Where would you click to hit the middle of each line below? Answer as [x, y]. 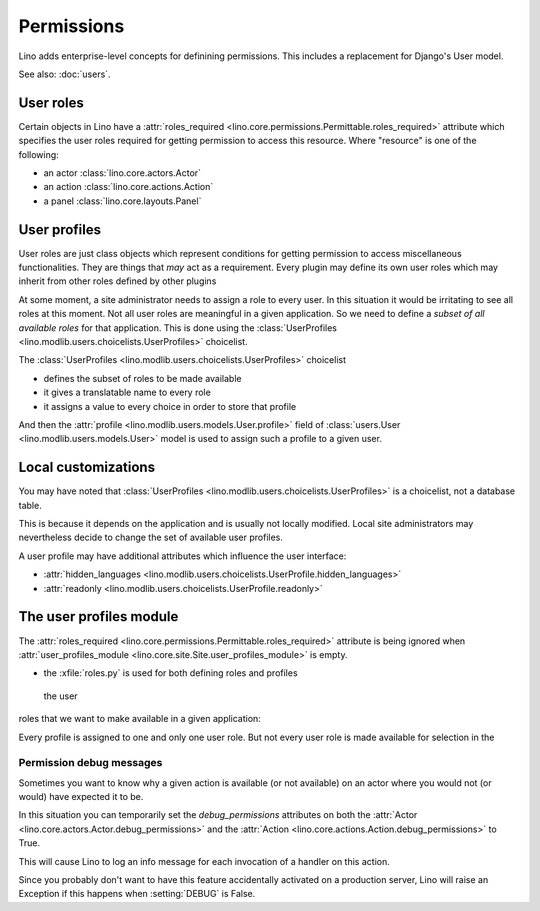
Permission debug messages [90, 763]
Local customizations [86, 467]
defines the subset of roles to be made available [142, 378]
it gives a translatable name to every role [127, 392]
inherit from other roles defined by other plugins [117, 281]
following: [38, 154]
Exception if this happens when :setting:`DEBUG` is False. [137, 894]
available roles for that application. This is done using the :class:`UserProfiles [178, 327]
